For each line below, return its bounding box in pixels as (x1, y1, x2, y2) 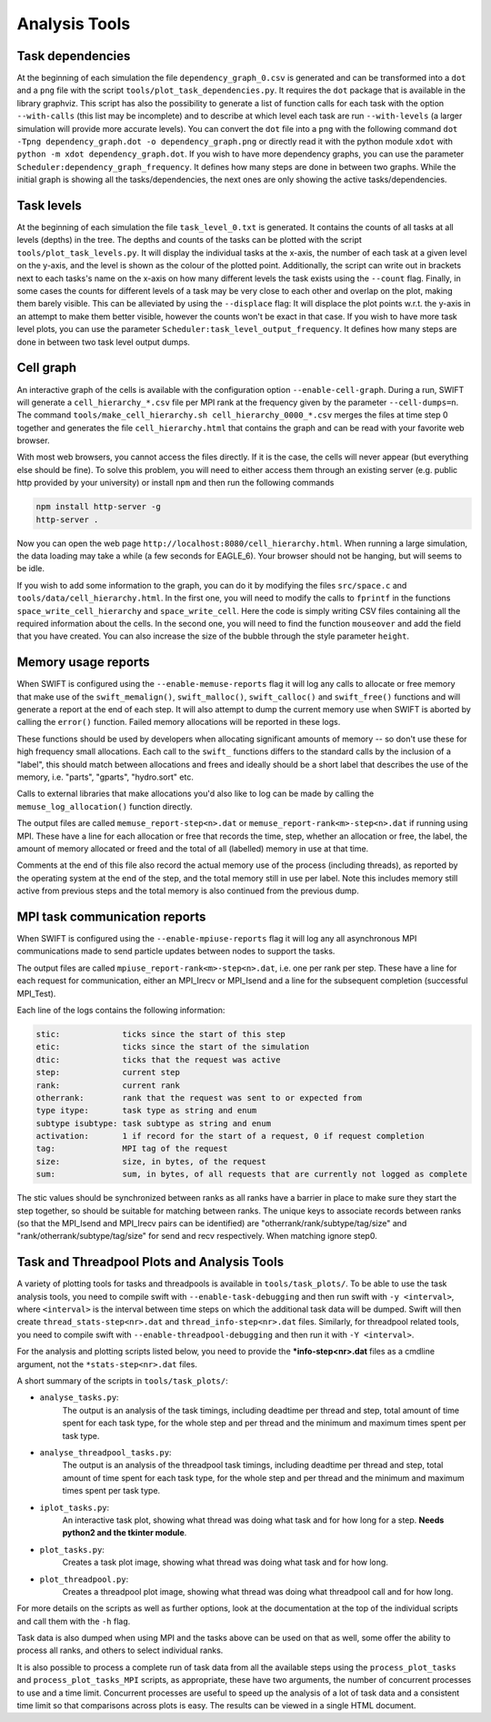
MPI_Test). (16, 988, 56, 999)
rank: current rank (35, 1080, 181, 1091)
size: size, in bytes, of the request (35, 1156, 267, 1166)
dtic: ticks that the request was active (35, 1054, 281, 1064)
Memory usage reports (16, 655, 150, 670)
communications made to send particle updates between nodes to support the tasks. (16, 946, 336, 957)
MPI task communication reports (16, 909, 206, 924)
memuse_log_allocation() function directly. (16, 801, 193, 811)
